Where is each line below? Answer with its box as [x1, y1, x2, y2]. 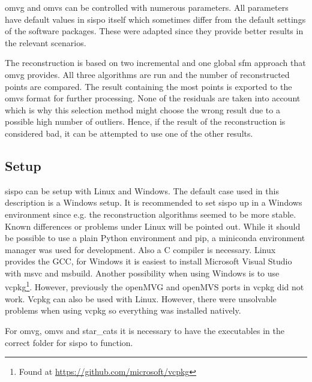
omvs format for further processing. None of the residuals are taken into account [5, 92, 301, 104]
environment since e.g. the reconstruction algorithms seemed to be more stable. [5, 207, 296, 220]
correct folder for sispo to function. [5, 336, 133, 348]
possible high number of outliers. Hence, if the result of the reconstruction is [5, 115, 286, 128]
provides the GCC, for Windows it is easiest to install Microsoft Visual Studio [5, 255, 292, 267]
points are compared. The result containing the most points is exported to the [5, 80, 292, 92]
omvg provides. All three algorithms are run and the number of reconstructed [5, 68, 290, 80]
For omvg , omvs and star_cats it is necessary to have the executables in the [5, 324, 284, 336]
